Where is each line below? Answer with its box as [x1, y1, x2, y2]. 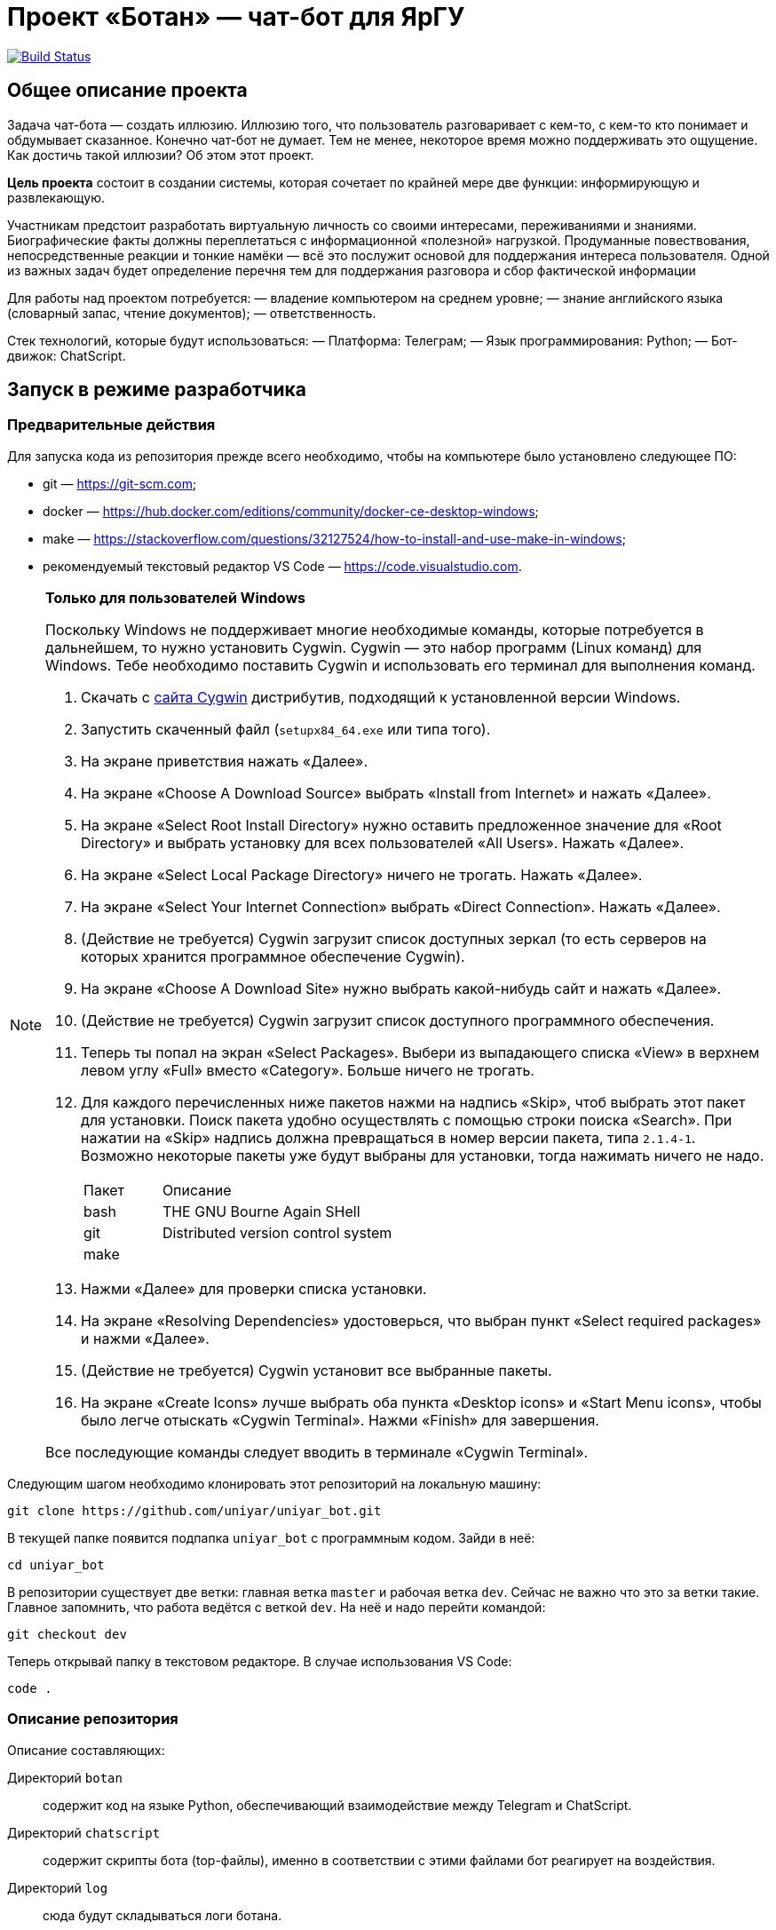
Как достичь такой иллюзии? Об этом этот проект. [7, 147, 314, 163]
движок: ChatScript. [7, 347, 126, 363]
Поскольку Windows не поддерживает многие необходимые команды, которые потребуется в [45, 620, 704, 639]
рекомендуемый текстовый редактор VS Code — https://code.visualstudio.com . [43, 558, 522, 574]
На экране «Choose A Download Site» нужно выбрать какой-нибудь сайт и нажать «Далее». [81, 979, 722, 997]
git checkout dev [7, 1626, 127, 1641]
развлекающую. [7, 189, 106, 205]
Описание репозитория [7, 1710, 178, 1728]
